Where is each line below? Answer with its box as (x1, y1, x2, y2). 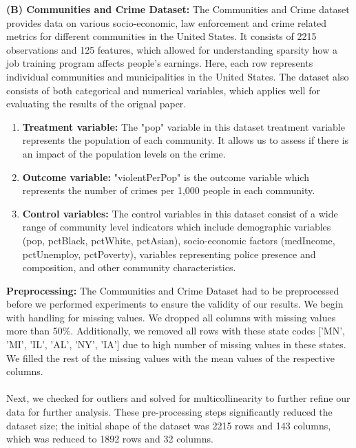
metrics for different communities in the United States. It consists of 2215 (6, 29, 317, 43)
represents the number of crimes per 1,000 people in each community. (22, 183, 315, 198)
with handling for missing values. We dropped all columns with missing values (6, 310, 336, 324)
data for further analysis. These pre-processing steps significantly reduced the (6, 405, 333, 419)
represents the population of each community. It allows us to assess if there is (22, 133, 349, 147)
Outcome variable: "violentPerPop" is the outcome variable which (22, 169, 309, 184)
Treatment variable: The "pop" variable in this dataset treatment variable (22, 119, 345, 134)
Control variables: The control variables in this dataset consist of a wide (22, 206, 338, 220)
